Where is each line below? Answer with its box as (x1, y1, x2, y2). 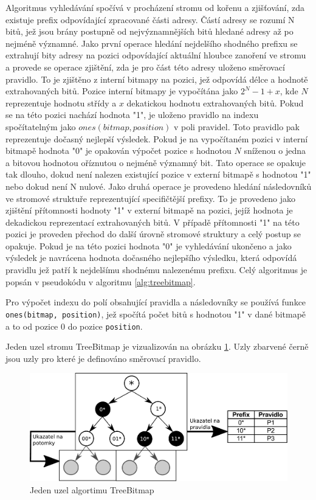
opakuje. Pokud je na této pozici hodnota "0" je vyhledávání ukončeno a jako (5, 239, 292, 252)
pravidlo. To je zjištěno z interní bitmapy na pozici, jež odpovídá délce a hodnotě (5, 72, 308, 85)
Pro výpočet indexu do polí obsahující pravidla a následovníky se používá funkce (5, 296, 306, 308)
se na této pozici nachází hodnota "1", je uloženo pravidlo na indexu (5, 108, 259, 121)
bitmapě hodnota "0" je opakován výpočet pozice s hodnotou (5, 144, 232, 157)
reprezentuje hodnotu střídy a (5, 96, 117, 109)
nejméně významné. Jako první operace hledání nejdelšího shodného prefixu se (5, 36, 298, 49)
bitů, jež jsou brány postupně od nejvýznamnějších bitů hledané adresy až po (5, 25, 294, 38)
